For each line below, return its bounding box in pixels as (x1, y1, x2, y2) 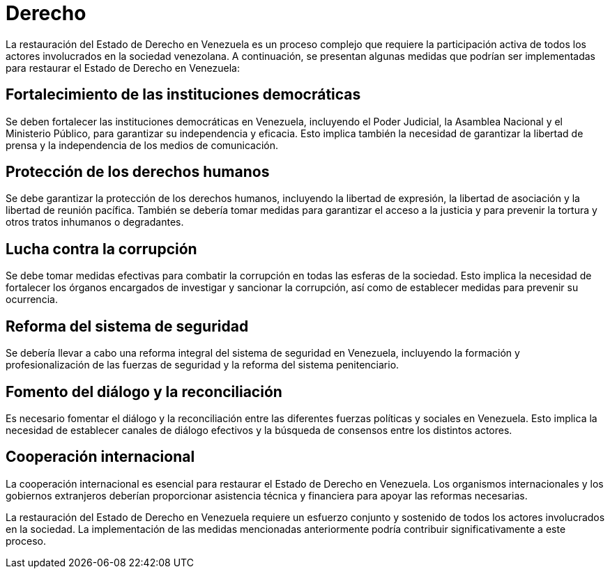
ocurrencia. (6, 293, 58, 306)
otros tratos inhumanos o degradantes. (6, 216, 184, 228)
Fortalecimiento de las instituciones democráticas (6, 86, 361, 104)
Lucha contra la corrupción (6, 240, 197, 258)
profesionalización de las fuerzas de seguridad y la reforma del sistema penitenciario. (6, 359, 399, 371)
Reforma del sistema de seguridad (6, 317, 249, 335)
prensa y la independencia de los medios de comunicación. (6, 139, 279, 151)
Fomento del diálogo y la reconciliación (6, 382, 282, 401)
